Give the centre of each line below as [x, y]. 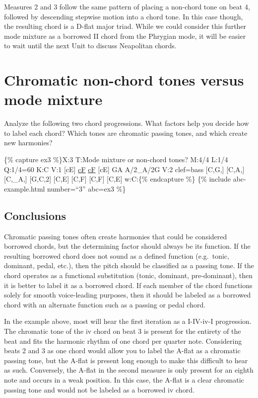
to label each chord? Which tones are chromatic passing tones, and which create [126, 133]
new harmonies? [28, 143]
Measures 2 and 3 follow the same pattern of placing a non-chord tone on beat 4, [127, 6]
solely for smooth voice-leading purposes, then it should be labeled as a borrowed [128, 295]
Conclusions [35, 215]
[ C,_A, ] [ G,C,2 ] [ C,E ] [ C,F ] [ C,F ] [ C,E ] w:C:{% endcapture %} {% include [118, 179]
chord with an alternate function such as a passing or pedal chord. [105, 304]
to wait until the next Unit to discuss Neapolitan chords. [90, 46]
